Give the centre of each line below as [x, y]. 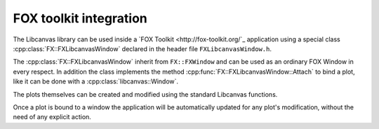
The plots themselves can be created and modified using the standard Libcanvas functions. [145, 94]
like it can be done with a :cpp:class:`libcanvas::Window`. [96, 81]
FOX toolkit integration [80, 18]
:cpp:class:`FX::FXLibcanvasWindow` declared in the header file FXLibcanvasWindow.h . [142, 48]
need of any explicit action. [52, 117]
